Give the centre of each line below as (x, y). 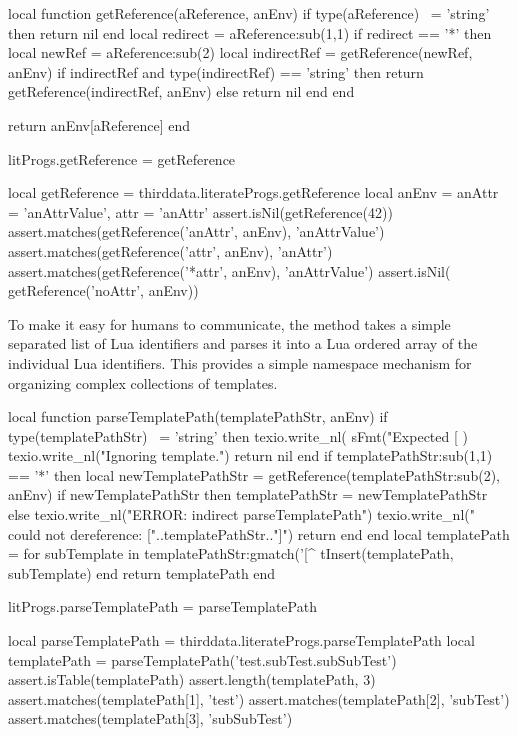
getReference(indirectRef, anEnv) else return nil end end (181, 91)
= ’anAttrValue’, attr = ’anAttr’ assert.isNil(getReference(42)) (200, 211)
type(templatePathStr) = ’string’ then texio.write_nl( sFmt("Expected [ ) (238, 435)
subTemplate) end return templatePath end (142, 572)
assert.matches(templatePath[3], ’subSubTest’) (150, 718)
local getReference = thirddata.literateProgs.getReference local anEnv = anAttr (253, 192)
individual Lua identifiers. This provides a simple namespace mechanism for (240, 362)
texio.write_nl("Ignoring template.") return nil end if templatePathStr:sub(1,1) (250, 455)
